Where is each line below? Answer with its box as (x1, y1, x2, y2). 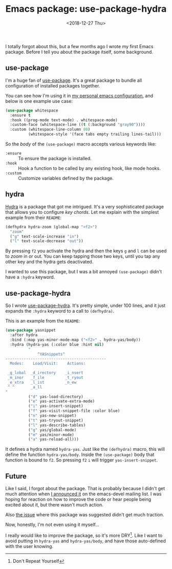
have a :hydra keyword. (5, 274, 55, 280)
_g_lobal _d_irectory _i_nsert (7, 370, 83, 376)
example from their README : (5, 214, 62, 221)
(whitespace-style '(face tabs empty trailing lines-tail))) (28, 132, 161, 137)
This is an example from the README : (5, 318, 80, 324)
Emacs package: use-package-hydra (5, 3, 167, 15)
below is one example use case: (5, 98, 73, 104)
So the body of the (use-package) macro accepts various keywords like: (5, 141, 157, 147)
